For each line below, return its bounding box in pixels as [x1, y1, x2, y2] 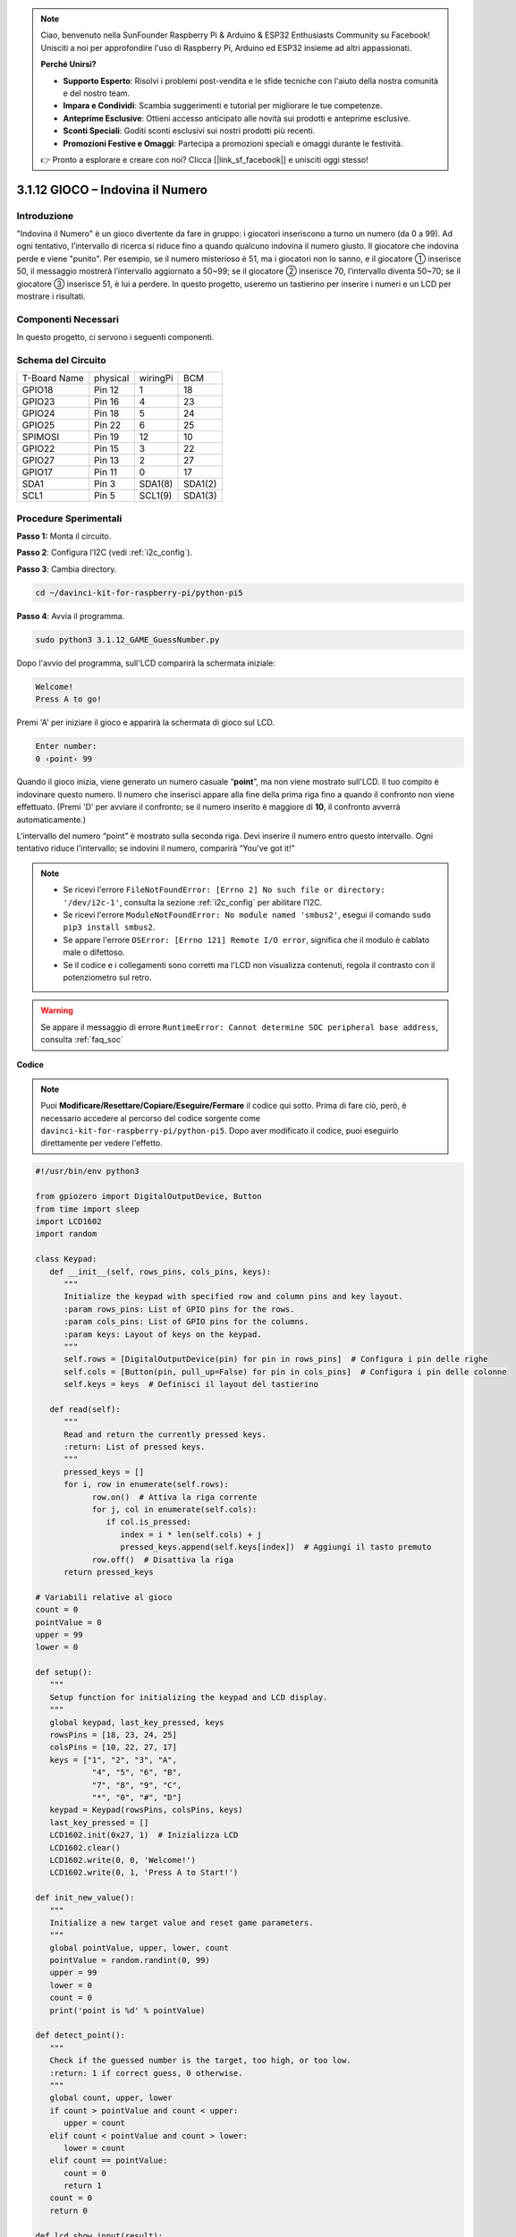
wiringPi [139, 372, 173, 385]
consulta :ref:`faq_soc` [40, 1034, 124, 1045]
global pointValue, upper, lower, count [49, 1943, 230, 1952]
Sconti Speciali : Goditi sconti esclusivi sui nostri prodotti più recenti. [63, 125, 316, 136]
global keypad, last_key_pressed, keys [49, 1717, 224, 1727]
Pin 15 [94, 443, 120, 455]
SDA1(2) [183, 478, 217, 490]
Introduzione [16, 209, 74, 222]
